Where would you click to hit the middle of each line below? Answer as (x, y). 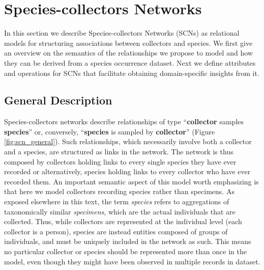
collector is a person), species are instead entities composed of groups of (116, 231)
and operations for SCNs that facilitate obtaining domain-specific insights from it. (132, 73)
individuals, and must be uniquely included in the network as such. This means (128, 241)
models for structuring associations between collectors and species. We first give (128, 43)
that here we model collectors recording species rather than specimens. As (119, 191)
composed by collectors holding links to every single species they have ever (120, 161)
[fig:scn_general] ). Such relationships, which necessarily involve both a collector (128, 141)
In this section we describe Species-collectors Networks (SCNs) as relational (122, 33)
